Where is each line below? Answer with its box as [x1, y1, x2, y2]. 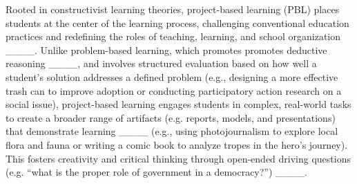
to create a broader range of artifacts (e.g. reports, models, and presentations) [6, 110, 336, 125]
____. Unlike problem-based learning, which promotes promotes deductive [6, 42, 327, 57]
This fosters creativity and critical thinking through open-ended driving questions [6, 151, 351, 165]
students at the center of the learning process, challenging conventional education [6, 15, 349, 30]
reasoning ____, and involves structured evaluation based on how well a [6, 56, 317, 71]
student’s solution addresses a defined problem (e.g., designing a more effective [6, 69, 338, 84]
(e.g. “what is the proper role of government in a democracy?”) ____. [6, 165, 307, 179]
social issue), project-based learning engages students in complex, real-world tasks [6, 97, 351, 111]
